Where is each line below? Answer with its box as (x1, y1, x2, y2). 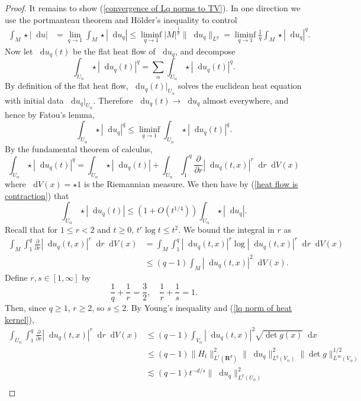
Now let (5, 44, 33, 57)
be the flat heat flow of (73, 44, 156, 57)
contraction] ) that (5, 189, 69, 201)
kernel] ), (5, 313, 34, 325)
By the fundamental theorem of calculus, (5, 142, 153, 155)
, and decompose (175, 44, 236, 57)
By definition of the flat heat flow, (5, 79, 128, 92)
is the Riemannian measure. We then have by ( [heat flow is (84, 177, 298, 190)
